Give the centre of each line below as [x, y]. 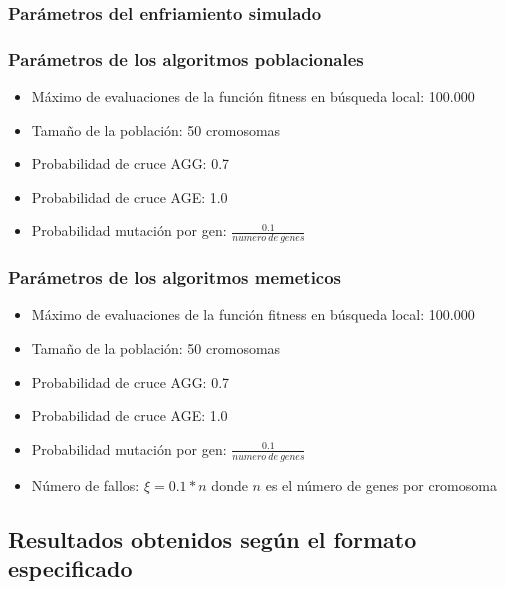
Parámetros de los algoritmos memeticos [175, 277]
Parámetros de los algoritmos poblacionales [186, 58]
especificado [70, 568]
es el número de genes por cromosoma [381, 484]
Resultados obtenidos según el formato [212, 538]
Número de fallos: [85, 484]
